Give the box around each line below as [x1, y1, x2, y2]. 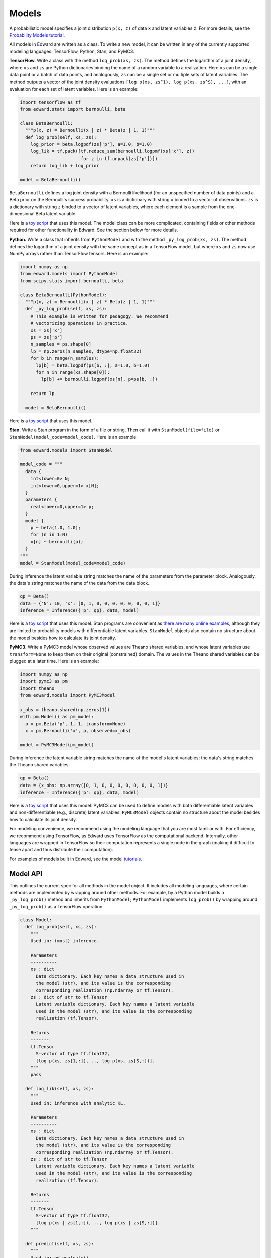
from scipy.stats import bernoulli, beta [20, 278, 123, 284]
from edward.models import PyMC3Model [20, 692, 115, 698]
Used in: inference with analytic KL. [30, 1100, 126, 1106]
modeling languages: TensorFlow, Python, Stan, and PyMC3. [9, 48, 135, 54]
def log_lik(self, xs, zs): [25, 1086, 94, 1092]
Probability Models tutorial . [9, 32, 65, 38]
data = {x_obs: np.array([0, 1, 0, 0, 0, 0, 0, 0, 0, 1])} [20, 782, 168, 788]
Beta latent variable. [35, 211, 77, 217]
